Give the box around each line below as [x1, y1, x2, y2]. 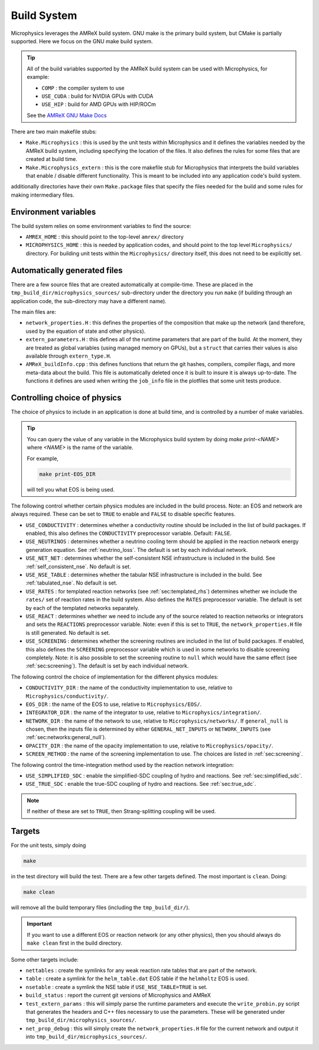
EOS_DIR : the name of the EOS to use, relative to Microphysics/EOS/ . [25, 701, 202, 708]
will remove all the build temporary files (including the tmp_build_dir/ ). [11, 904, 190, 911]
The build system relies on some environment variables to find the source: [11, 222, 191, 229]
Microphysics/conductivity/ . [25, 692, 109, 699]
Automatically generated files [11, 265, 123, 275]
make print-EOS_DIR [39, 471, 96, 477]
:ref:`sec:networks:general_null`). [25, 734, 106, 741]
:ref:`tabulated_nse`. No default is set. [25, 579, 118, 586]
